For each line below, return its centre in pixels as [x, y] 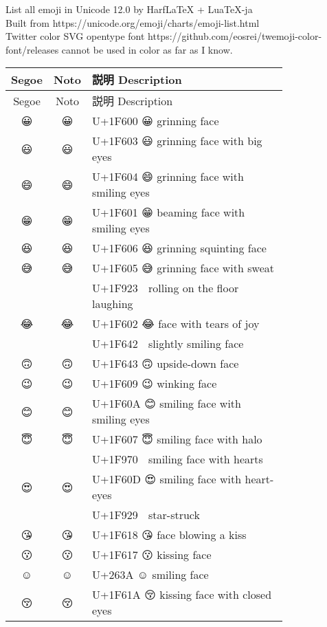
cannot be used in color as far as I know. [147, 49]
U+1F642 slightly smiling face [168, 344]
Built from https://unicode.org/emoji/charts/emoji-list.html [133, 22]
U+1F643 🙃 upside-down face [165, 364]
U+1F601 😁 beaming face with [168, 212]
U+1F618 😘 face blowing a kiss [169, 535]
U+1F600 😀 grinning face [155, 121]
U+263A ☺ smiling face [150, 575]
